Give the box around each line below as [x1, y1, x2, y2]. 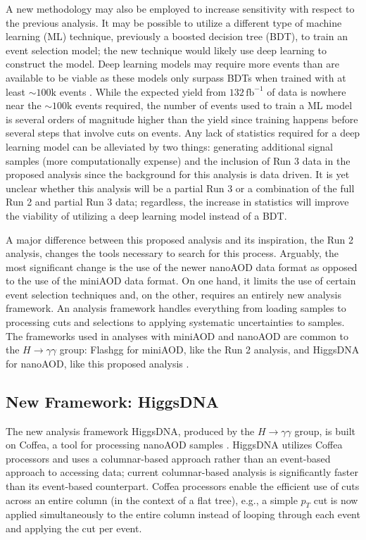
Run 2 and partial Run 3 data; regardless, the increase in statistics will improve [6, 194, 349, 209]
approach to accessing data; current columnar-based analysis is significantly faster [6, 465, 358, 479]
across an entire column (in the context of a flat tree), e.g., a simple [6, 492, 298, 507]
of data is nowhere [267, 84, 346, 99]
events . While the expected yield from [59, 84, 227, 99]
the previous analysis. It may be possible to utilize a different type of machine [6, 15, 342, 30]
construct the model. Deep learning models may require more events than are [6, 56, 339, 71]
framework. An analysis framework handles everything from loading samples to [6, 301, 346, 315]
